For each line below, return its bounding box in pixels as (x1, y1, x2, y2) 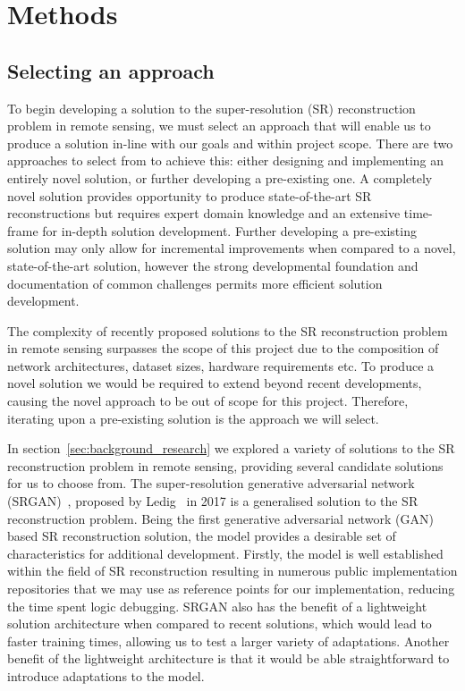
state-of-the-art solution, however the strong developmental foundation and (7, 256, 418, 274)
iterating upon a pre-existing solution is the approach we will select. (7, 409, 379, 427)
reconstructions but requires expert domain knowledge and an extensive (7, 204, 401, 223)
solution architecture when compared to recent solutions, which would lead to (7, 614, 432, 633)
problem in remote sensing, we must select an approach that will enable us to (7, 116, 431, 135)
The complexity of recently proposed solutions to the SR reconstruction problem (7, 321, 448, 340)
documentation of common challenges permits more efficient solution (7, 274, 383, 292)
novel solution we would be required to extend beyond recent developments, (7, 374, 422, 392)
